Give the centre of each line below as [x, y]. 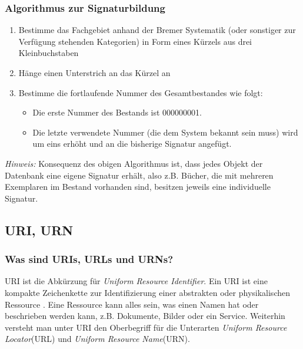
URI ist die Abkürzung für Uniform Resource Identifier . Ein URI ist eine [136, 281]
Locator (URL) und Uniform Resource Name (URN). [97, 339]
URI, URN [39, 230]
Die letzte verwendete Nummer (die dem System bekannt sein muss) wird [165, 132]
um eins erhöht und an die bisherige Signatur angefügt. [132, 144]
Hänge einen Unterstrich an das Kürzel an [94, 73]
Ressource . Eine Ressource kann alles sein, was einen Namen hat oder [132, 304]
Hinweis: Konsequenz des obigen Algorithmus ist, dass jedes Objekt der [134, 163]
